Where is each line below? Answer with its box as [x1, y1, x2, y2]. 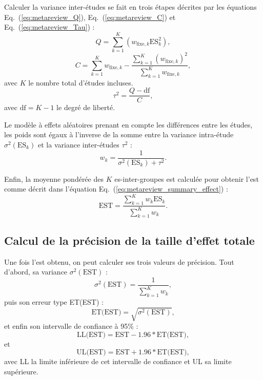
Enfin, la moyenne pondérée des [4, 173, 104, 184]
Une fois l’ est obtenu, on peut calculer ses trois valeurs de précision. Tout [4, 256, 234, 267]
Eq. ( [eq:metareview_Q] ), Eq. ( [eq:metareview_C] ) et [4, 11, 176, 22]
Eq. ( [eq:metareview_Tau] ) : [4, 22, 95, 32]
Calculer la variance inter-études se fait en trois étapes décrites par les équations [4, 2, 257, 12]
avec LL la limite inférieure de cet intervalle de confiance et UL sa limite [4, 356, 232, 367]
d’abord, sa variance [4, 266, 68, 277]
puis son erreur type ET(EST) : [4, 296, 104, 307]
